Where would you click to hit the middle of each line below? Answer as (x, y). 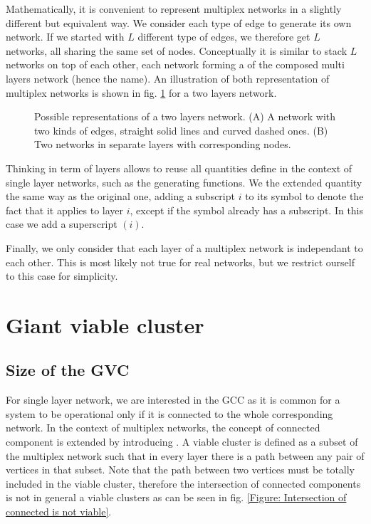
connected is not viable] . (59, 512)
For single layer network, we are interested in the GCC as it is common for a (173, 400)
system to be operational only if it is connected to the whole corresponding (169, 413)
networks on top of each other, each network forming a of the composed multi (175, 64)
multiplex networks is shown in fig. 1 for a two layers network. (141, 92)
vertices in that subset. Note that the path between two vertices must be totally (181, 470)
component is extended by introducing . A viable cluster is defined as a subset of (182, 442)
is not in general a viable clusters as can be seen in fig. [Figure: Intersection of (176, 497)
